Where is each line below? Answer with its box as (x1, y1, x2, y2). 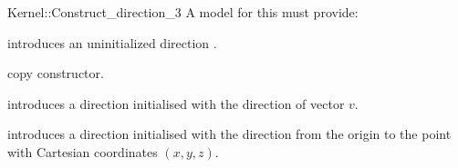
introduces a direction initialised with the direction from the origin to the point (7, 124, 452, 143)
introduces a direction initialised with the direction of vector (7, 94, 345, 113)
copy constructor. (7, 64, 104, 83)
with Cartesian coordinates (7, 142, 158, 161)
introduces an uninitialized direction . (7, 33, 217, 52)
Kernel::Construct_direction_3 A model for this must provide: (7, 3, 359, 21)
